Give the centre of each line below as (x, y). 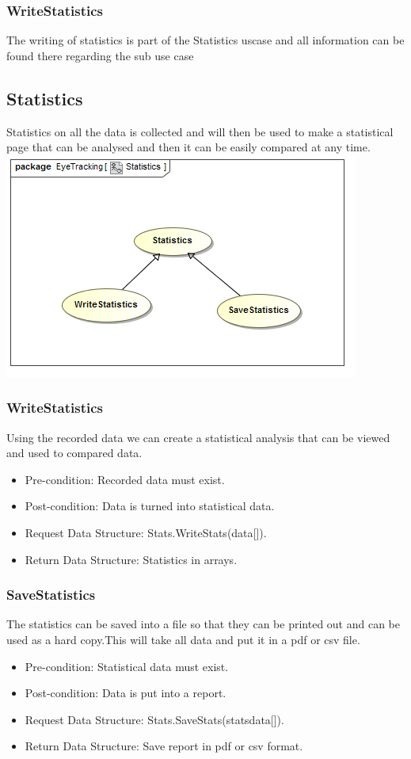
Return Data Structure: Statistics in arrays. (131, 559)
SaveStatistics (51, 595)
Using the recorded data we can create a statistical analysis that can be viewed (198, 437)
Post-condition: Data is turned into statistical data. (150, 506)
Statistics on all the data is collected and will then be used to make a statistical (200, 131)
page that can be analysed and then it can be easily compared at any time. (188, 147)
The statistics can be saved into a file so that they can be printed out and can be (203, 624)
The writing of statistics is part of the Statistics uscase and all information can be (205, 40)
